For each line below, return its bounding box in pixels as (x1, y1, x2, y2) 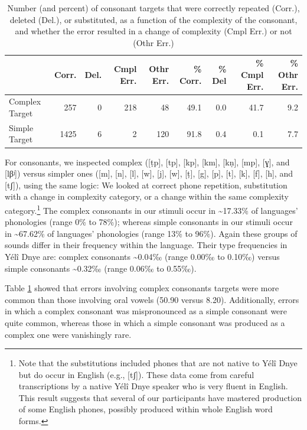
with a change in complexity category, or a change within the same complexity (5, 190, 289, 203)
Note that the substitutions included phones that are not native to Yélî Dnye (18, 357, 298, 369)
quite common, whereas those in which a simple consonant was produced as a (5, 316, 285, 328)
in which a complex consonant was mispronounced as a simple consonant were (5, 305, 288, 317)
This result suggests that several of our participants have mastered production (18, 391, 302, 403)
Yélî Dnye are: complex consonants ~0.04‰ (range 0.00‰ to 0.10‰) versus (5, 250, 280, 262)
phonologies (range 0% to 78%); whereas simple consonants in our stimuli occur (5, 216, 293, 228)
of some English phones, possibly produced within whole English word (18, 403, 273, 415)
